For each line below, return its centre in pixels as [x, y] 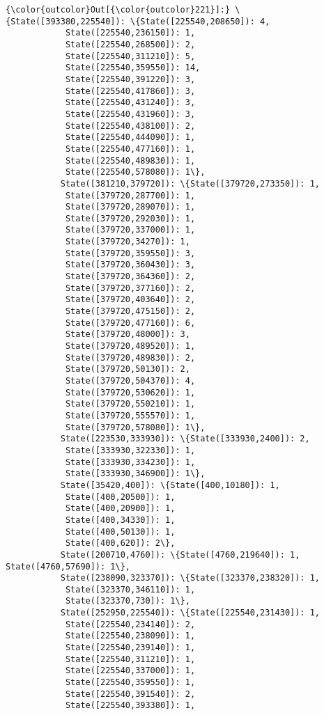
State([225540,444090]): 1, [130, 137]
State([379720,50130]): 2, [128, 369]
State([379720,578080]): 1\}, [135, 427]
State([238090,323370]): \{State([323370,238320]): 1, [190, 578]
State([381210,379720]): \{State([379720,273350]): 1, [190, 183]
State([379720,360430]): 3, [130, 265]
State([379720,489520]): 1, [130, 346]
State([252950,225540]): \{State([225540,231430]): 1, [190, 613]
